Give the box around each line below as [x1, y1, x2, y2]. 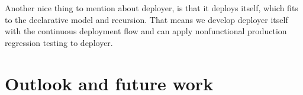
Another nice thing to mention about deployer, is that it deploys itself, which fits [5, 2, 298, 14]
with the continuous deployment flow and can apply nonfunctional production [5, 25, 287, 37]
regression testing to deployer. [5, 36, 113, 48]
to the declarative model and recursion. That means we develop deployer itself [5, 13, 288, 25]
